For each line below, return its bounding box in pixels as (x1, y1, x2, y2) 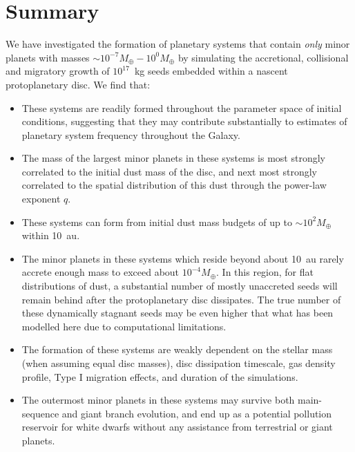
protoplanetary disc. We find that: (6, 77, 151, 91)
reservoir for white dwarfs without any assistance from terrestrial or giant (21, 420, 333, 434)
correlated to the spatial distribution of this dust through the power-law (21, 178, 327, 192)
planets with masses (6, 50, 90, 64)
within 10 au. (21, 228, 80, 243)
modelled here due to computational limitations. (21, 319, 227, 333)
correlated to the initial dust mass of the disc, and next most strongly (21, 164, 317, 178)
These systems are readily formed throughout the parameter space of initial (21, 100, 342, 115)
